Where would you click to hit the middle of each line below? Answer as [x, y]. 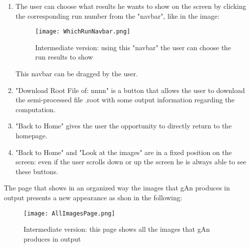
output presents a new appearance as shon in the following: [93, 197]
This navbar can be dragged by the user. [77, 74]
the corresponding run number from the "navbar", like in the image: [117, 15]
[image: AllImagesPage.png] [69, 213]
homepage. [31, 135]
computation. [35, 109]
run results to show [64, 57]
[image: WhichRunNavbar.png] [83, 32]
